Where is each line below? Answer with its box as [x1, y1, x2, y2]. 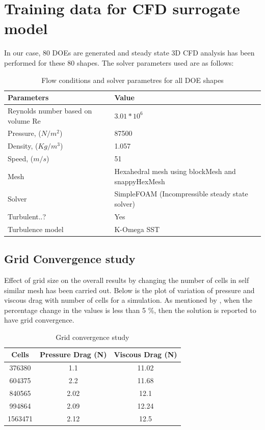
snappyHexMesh [114, 176, 165, 186]
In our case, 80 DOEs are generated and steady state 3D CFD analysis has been [4, 47, 255, 58]
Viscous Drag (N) [114, 349, 177, 360]
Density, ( [8, 140, 38, 151]
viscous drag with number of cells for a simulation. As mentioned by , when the [4, 295, 252, 305]
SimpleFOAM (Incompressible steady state [114, 188, 248, 199]
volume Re [8, 115, 41, 126]
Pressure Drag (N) [40, 349, 107, 360]
